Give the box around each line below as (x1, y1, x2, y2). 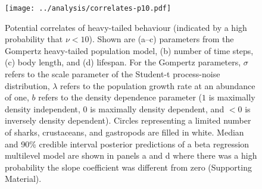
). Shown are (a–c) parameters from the (89, 33, 234, 45)
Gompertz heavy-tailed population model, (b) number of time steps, (5, 44, 254, 56)
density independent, (5, 102, 80, 115)
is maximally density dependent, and (90, 102, 224, 115)
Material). (5, 172, 42, 185)
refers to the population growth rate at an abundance (60, 79, 255, 92)
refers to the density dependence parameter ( (38, 91, 202, 103)
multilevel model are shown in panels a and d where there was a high (5, 149, 257, 162)
